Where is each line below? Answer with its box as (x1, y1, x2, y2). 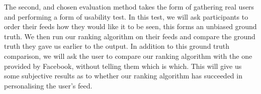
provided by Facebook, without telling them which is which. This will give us (4, 60, 242, 71)
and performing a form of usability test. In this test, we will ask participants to (4, 11, 248, 22)
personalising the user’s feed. (4, 80, 93, 90)
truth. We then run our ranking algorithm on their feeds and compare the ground (4, 31, 255, 41)
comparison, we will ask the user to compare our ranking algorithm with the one (4, 50, 252, 61)
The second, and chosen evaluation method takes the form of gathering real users (4, 2, 254, 12)
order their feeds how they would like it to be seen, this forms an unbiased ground (4, 21, 257, 32)
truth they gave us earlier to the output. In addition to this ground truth (4, 41, 230, 51)
